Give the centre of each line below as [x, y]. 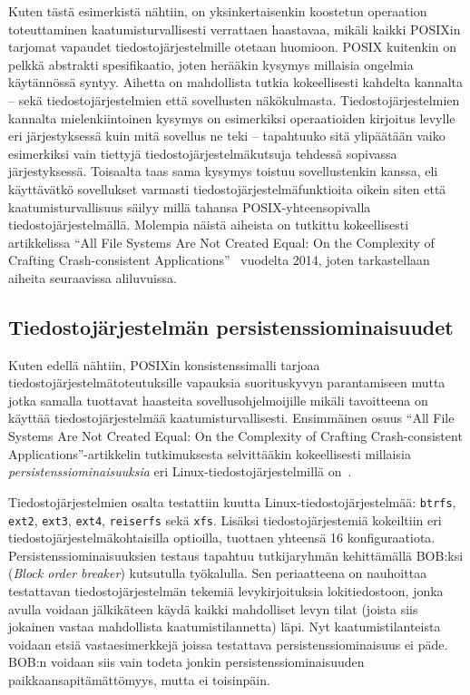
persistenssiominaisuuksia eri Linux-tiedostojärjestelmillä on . [180, 471]
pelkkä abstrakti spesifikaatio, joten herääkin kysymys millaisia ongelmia [211, 64]
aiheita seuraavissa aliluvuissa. [93, 277]
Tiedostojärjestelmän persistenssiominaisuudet [231, 326]
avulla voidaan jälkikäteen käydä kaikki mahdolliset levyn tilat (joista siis [213, 608]
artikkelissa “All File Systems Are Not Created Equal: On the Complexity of [221, 242]
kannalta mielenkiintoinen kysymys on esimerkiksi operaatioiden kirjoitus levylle [232, 117]
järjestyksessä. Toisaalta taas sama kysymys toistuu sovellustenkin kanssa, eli [223, 171]
